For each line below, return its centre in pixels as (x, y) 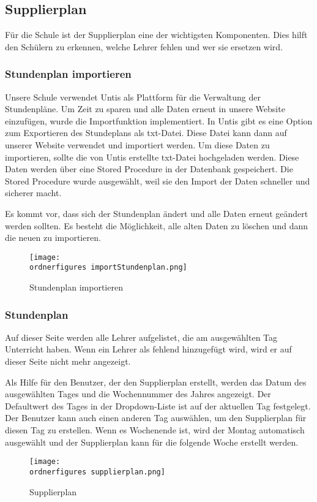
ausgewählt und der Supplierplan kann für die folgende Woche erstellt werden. (152, 442)
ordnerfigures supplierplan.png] (97, 472)
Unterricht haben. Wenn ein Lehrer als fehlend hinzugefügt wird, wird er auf (148, 349)
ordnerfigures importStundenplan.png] (108, 268)
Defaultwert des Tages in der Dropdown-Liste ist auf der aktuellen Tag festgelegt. (158, 405)
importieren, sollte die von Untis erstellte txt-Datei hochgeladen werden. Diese (152, 157)
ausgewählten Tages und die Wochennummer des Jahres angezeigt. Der (138, 394)
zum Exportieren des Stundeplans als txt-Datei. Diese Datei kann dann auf (146, 133)
